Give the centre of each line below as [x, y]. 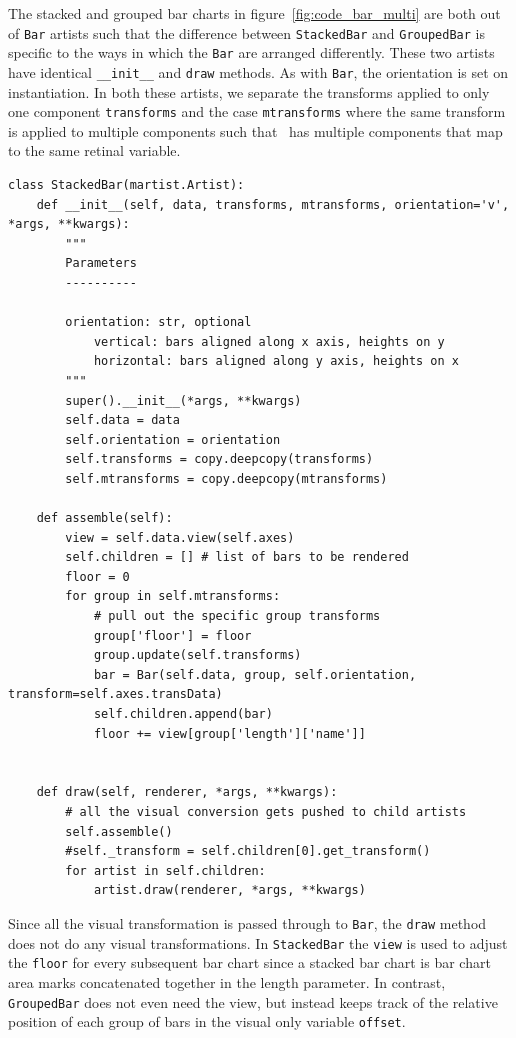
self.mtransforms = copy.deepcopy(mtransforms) [226, 478]
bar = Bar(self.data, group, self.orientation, [255, 674]
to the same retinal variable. [94, 150]
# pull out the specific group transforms [237, 616]
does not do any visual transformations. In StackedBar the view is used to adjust [258, 942]
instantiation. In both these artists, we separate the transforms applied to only [249, 91]
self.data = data [122, 420]
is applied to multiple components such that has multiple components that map [255, 130]
